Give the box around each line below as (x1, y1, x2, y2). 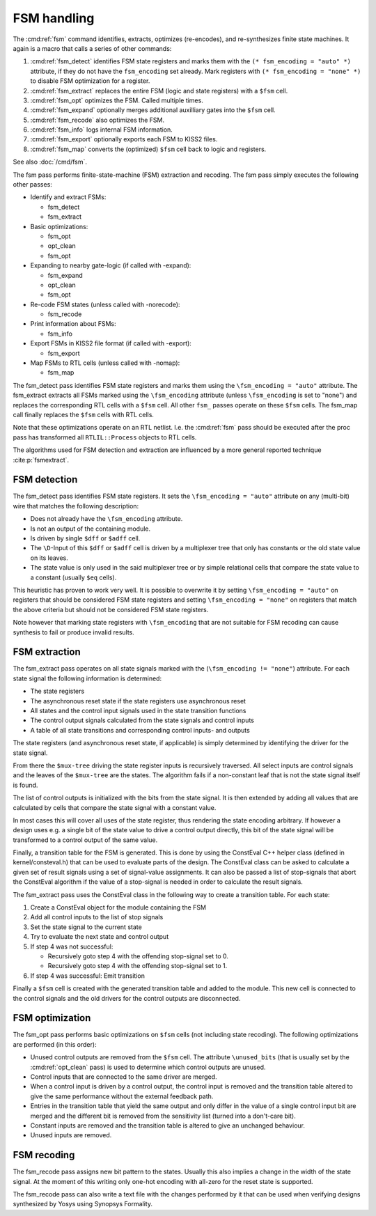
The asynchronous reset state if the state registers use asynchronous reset (30, 696, 246, 705)
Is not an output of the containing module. (30, 524, 151, 533)
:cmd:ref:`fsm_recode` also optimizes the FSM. (30, 116, 165, 124)
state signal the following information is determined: (13, 674, 162, 683)
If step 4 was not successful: (30, 942, 113, 951)
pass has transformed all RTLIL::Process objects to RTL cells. (13, 432, 197, 442)
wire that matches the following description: (13, 501, 139, 510)
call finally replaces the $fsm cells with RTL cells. (13, 411, 155, 419)
